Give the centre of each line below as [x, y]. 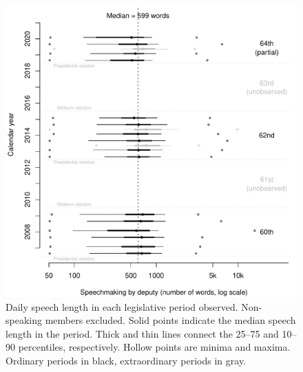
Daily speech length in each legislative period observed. [122, 306]
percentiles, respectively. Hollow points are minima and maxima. [154, 347]
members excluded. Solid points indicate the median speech [170, 320]
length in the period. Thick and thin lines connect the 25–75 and [142, 333]
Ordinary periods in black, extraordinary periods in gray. [126, 360]
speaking [24, 320]
